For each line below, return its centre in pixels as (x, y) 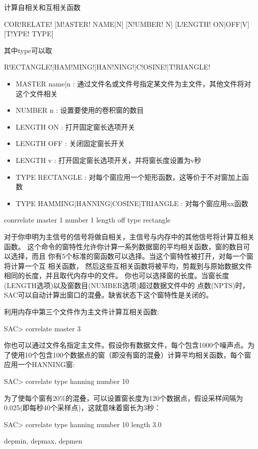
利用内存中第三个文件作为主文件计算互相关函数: (82, 312)
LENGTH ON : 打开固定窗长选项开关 (75, 126)
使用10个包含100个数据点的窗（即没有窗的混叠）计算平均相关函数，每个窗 (131, 354)
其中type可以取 (28, 50)
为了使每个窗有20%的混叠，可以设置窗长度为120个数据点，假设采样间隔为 (124, 398)
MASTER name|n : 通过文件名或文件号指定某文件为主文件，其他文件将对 (133, 83)
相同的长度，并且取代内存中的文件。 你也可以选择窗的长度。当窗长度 (117, 275)
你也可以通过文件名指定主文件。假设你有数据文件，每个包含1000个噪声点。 (126, 345)
